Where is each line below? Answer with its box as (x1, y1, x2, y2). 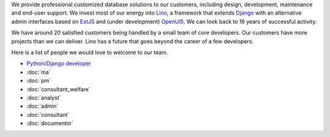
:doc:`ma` (26, 68, 51, 76)
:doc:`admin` (26, 102, 59, 110)
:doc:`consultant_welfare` (26, 85, 91, 93)
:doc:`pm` (26, 77, 51, 85)
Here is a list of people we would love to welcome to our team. (11, 49, 168, 56)
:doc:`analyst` (26, 94, 61, 101)
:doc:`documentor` (26, 119, 74, 127)
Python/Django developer (26, 60, 92, 67)
